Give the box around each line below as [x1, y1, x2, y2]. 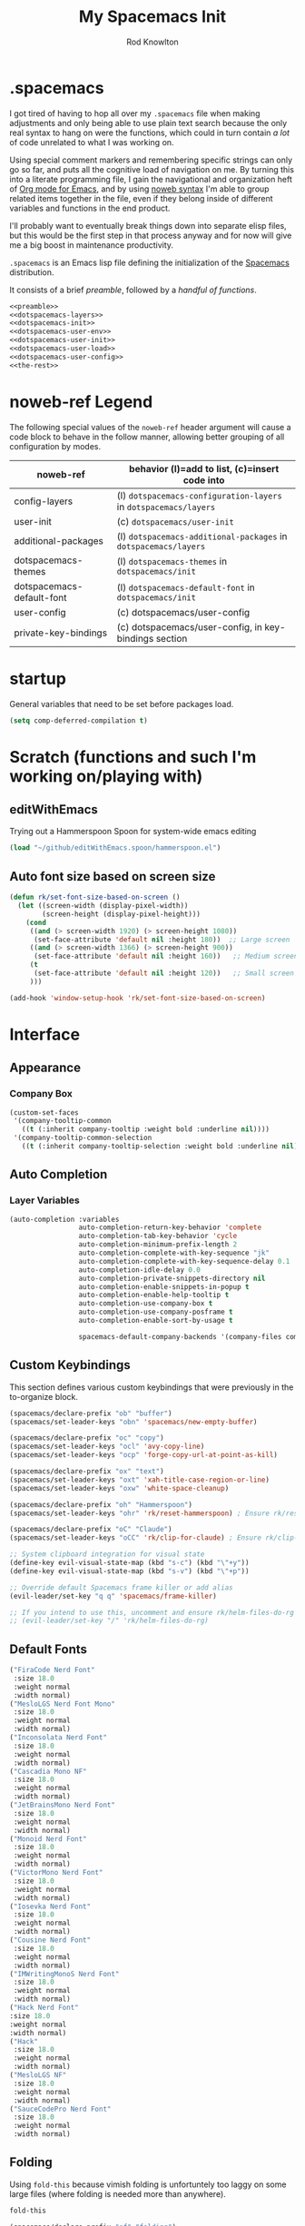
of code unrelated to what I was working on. [9, 136, 174, 147]
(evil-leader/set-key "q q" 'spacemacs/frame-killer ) [9, 1591, 218, 1601]
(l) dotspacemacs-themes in [116, 555, 228, 567]
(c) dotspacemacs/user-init [116, 515, 234, 527]
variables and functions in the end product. [9, 202, 171, 213]
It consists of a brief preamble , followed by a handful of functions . [9, 284, 257, 295]
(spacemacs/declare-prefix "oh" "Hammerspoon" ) [9, 1500, 193, 1509]
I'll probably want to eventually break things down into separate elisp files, [9, 220, 288, 231]
